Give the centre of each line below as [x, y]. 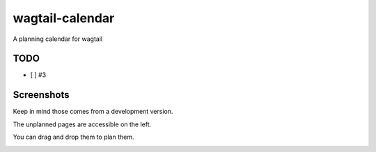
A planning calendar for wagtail [58, 39]
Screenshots [41, 95]
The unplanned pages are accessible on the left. [82, 124]
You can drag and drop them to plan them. [73, 137]
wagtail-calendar [64, 18]
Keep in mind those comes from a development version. [93, 112]
